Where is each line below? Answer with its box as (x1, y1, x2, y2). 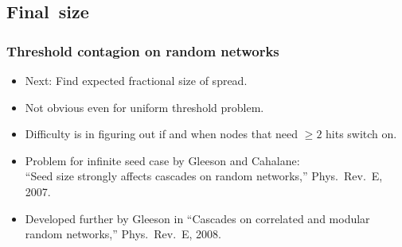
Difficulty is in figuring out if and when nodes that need (25, 125, 299, 142)
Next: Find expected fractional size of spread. (25, 72, 248, 88)
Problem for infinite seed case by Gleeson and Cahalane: (25, 152, 300, 168)
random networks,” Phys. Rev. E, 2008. (25, 226, 222, 242)
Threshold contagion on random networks (6, 41, 279, 60)
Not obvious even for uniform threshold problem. (25, 98, 264, 115)
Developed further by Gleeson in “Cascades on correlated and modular (25, 210, 370, 226)
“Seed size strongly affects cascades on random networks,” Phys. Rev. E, (25, 168, 383, 184)
